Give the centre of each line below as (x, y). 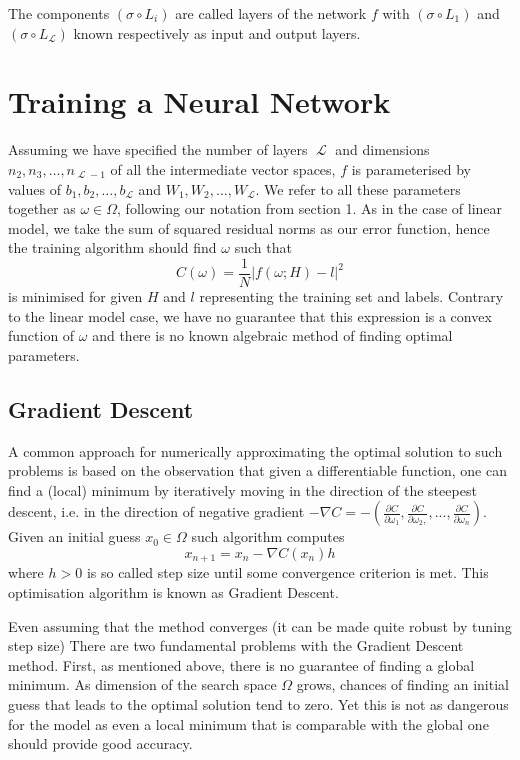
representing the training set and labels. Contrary (351, 295)
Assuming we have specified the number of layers (158, 149)
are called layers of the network (271, 13)
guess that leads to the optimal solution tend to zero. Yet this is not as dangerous (258, 703)
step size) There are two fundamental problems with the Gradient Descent (236, 645)
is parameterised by (411, 168)
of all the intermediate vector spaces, (223, 168)
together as (42, 208)
